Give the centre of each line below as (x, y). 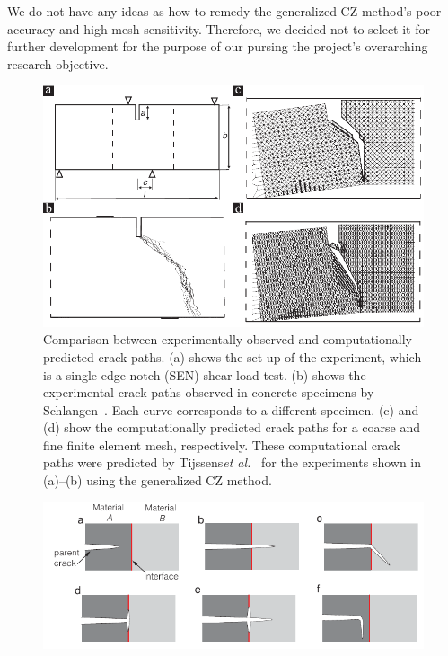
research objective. (58, 63)
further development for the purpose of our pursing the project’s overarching (218, 46)
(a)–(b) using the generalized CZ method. (158, 480)
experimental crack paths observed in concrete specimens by (209, 392)
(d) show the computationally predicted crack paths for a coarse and (232, 427)
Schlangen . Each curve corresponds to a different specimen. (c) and (231, 409)
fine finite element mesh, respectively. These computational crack (222, 444)
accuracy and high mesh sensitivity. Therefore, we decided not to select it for (219, 28)
